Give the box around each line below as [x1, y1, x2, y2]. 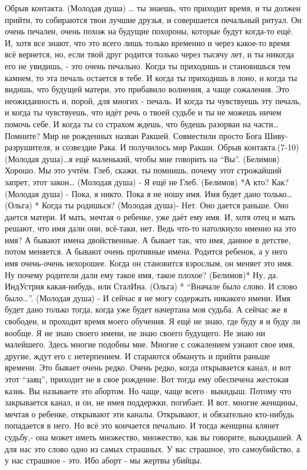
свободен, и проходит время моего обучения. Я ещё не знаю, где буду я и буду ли [5, 315, 300, 327]
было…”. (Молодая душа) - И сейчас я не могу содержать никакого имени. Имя [5, 291, 291, 304]
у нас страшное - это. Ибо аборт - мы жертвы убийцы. [5, 454, 202, 466]
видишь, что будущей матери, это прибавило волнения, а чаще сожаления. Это [5, 83, 289, 95]
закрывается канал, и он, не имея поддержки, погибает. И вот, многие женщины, [5, 396, 298, 408]
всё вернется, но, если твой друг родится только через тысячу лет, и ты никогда [5, 48, 294, 60]
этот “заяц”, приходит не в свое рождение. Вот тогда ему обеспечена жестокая [5, 373, 289, 385]
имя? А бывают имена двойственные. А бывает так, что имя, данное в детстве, [5, 233, 291, 246]
